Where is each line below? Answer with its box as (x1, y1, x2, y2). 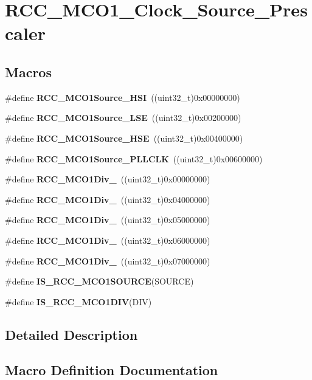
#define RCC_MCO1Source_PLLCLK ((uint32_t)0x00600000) (5, 152, 263, 165)
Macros (5, 62, 52, 81)
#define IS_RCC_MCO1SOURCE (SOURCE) (5, 275, 194, 288)
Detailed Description (5, 325, 138, 344)
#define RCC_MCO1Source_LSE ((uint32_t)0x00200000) (5, 111, 241, 124)
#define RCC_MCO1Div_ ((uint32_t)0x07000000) (5, 254, 210, 267)
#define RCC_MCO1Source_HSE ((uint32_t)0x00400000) (5, 131, 243, 144)
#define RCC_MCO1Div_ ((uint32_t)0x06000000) (5, 233, 210, 246)
